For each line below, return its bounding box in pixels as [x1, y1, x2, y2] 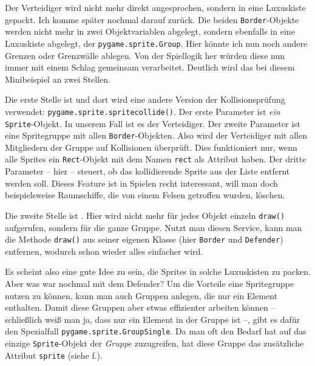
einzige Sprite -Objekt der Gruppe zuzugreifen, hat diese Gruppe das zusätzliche [5, 337, 304, 349]
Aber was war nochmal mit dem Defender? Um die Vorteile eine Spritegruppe [5, 277, 294, 289]
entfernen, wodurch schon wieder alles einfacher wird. [5, 244, 203, 257]
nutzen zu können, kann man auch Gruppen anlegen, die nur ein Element [5, 289, 278, 302]
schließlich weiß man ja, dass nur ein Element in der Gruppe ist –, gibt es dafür [5, 312, 300, 325]
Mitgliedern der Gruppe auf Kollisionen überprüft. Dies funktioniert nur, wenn [5, 140, 297, 153]
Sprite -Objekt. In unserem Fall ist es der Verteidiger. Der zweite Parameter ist [5, 117, 301, 129]
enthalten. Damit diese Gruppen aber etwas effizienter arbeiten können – [5, 301, 276, 314]
